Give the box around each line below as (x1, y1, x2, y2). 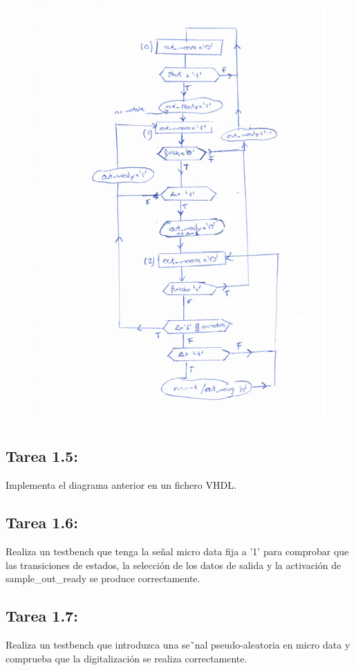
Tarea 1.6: (6, 512, 78, 533)
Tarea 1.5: (6, 445, 78, 467)
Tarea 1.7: (6, 605, 78, 626)
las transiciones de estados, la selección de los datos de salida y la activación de (6, 557, 341, 572)
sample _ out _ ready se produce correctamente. (6, 571, 200, 586)
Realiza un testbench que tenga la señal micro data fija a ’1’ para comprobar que (6, 544, 349, 559)
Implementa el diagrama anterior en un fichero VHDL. (6, 478, 236, 492)
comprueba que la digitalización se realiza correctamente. (6, 651, 247, 665)
